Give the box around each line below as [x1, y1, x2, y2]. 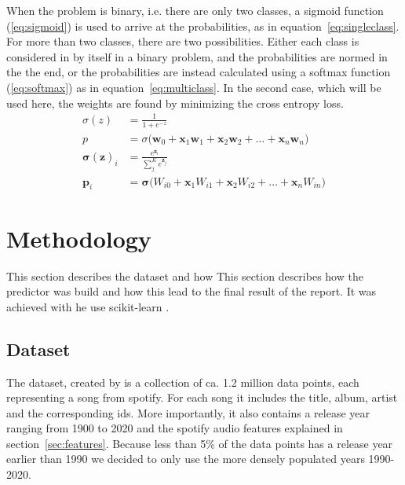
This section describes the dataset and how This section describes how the [6, 267, 363, 284]
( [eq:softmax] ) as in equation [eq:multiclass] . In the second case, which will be [6, 79, 381, 95]
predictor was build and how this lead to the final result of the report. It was [6, 283, 377, 299]
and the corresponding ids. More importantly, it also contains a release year [6, 404, 370, 421]
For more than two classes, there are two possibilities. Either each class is [6, 33, 359, 50]
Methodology [6, 222, 151, 254]
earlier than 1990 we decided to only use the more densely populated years [6, 450, 365, 467]
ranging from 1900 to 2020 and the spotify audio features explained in [6, 420, 343, 436]
